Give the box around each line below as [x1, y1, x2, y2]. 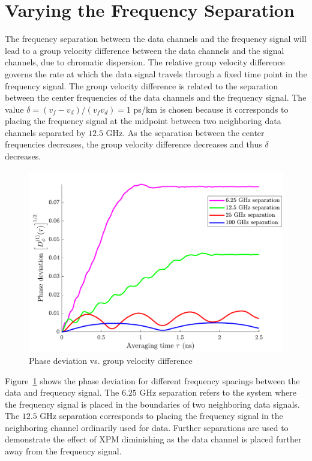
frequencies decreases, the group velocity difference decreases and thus [5, 138, 262, 150]
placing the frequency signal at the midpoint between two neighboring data [5, 115, 281, 127]
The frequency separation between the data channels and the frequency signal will [5, 32, 307, 45]
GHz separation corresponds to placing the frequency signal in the [40, 409, 283, 422]
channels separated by [5, 126, 86, 138]
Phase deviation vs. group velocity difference [29, 354, 193, 366]
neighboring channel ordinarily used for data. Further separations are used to [5, 421, 289, 433]
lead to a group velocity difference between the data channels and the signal [5, 44, 284, 56]
